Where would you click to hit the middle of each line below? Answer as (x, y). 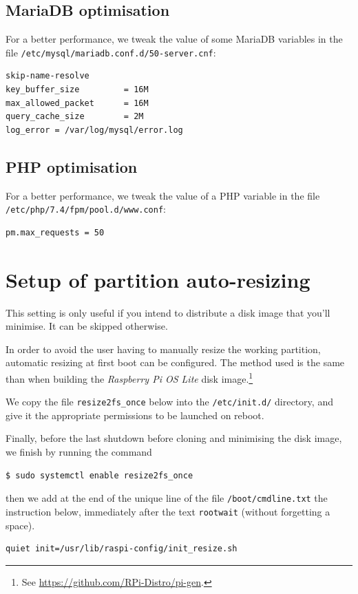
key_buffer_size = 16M (77, 90)
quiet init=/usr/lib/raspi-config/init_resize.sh (122, 549)
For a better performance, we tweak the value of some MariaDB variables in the (174, 39)
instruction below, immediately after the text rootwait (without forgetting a (168, 511)
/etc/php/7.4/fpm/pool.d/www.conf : (86, 209)
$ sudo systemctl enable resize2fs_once (99, 475)
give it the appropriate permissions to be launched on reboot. (135, 415)
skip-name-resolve (48, 76)
